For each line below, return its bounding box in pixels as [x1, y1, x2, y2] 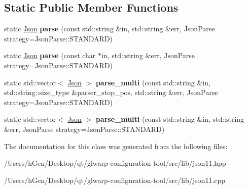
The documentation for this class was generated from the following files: [4, 140, 228, 151]
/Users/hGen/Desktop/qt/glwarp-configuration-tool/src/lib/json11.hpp [4, 158, 226, 168]
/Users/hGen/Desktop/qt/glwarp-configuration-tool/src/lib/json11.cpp [4, 174, 226, 185]
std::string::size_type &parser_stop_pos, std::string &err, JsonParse [4, 87, 218, 98]
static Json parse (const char [4, 50, 96, 61]
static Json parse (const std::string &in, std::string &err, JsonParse [4, 23, 215, 34]
